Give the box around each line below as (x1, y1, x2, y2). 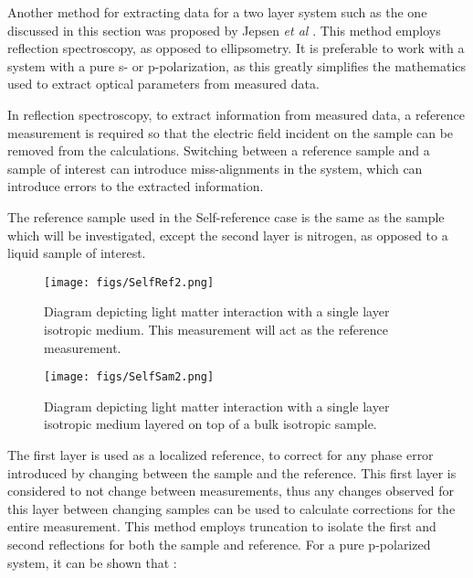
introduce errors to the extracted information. (7, 177, 264, 196)
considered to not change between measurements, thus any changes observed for (7, 481, 455, 500)
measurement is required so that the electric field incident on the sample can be (7, 123, 454, 142)
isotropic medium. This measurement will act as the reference (44, 319, 388, 338)
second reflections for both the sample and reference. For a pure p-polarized (7, 534, 431, 553)
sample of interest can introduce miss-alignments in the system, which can (7, 158, 423, 177)
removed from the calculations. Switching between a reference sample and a (7, 141, 430, 160)
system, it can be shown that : (7, 552, 177, 572)
